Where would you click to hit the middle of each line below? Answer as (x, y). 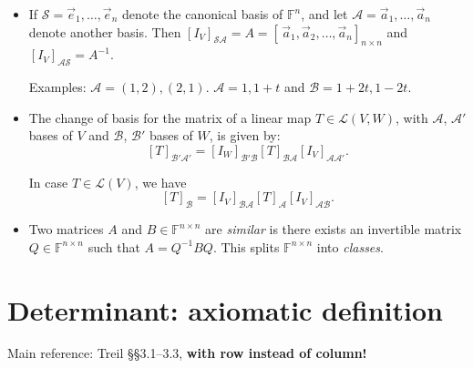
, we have (160, 182)
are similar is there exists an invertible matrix (334, 229)
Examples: (57, 87)
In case (48, 182)
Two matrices (66, 229)
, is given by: (245, 135)
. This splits (246, 246)
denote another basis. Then (105, 31)
